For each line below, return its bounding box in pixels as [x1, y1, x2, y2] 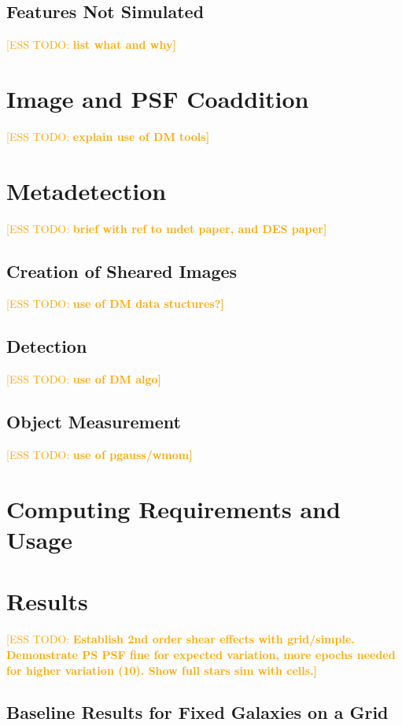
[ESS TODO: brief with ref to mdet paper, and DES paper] [6, 220, 327, 236]
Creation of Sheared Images [6, 258, 238, 283]
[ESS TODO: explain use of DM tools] [6, 128, 210, 144]
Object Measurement [6, 409, 181, 434]
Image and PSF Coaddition [6, 82, 309, 114]
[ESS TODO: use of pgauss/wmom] [6, 446, 193, 463]
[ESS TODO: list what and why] [6, 36, 176, 53]
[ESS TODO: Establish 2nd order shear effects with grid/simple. [6, 631, 355, 647]
